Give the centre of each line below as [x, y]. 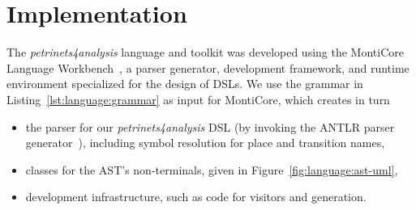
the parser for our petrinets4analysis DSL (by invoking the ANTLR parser [210, 126]
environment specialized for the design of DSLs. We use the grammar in [185, 84]
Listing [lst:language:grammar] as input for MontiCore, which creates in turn [198, 99]
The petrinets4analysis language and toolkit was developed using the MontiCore [205, 52]
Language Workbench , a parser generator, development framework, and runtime [208, 67]
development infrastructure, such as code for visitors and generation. [196, 197]
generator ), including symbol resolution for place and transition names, [205, 143]
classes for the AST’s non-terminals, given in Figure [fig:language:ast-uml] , [212, 169]
